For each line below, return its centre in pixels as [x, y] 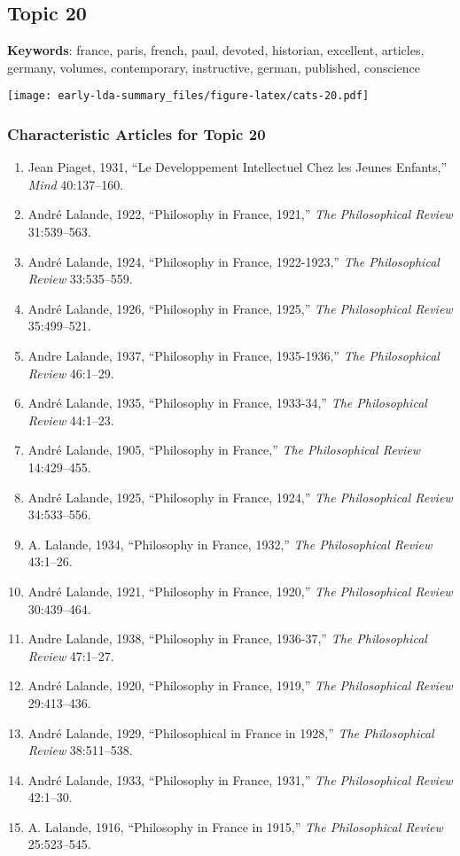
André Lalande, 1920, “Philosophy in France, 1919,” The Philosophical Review [240, 685]
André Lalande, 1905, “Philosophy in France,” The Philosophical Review [224, 450]
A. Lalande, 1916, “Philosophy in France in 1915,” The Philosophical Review [235, 826]
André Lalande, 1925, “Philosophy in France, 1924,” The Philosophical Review [240, 497]
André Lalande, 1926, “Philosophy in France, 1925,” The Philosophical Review [240, 308]
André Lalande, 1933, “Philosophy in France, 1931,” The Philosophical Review [240, 779]
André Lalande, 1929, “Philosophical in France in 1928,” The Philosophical [231, 732]
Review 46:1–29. [71, 373]
